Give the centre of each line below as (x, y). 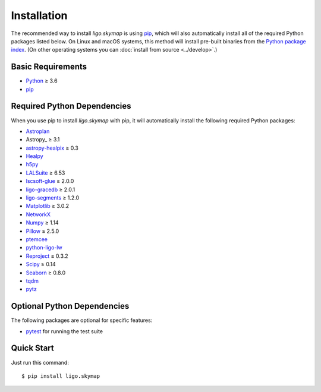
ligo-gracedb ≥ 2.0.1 (51, 189)
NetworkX (38, 214)
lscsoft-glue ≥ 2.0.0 (50, 181)
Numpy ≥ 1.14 (42, 223)
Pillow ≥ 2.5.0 (43, 231)
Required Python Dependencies (71, 106)
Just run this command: (40, 362)
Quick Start (32, 348)
